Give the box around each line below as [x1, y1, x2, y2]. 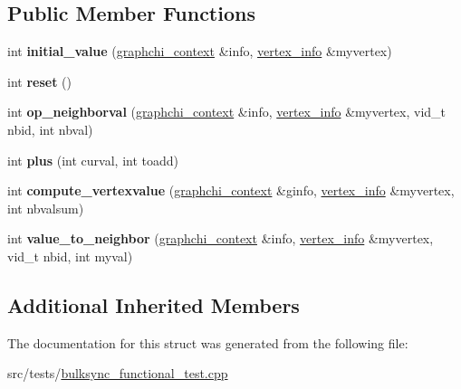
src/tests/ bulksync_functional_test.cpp [7, 364, 228, 383]
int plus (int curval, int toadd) [7, 150, 179, 169]
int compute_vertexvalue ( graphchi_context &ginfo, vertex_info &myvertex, [7, 181, 455, 200]
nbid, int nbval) [7, 119, 93, 138]
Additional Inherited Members [7, 290, 300, 318]
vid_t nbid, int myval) [7, 246, 133, 265]
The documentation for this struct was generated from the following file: [7, 333, 408, 352]
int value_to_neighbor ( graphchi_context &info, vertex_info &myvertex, [7, 229, 434, 248]
